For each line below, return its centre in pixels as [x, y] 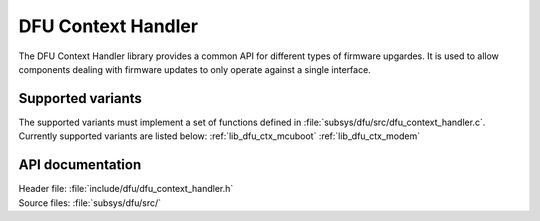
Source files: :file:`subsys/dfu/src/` [90, 202]
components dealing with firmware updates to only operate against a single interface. [195, 69]
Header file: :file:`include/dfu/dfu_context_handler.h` [126, 189]
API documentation [80, 165]
